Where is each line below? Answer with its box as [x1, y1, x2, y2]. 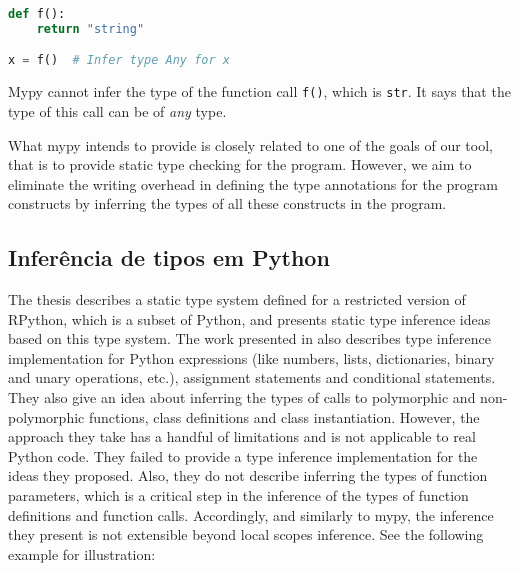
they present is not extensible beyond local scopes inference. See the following [8, 524, 484, 545]
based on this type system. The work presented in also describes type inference [8, 328, 491, 349]
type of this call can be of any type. [8, 100, 227, 121]
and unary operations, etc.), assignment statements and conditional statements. [8, 367, 496, 388]
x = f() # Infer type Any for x [8, 53, 230, 68]
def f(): [8, 7, 66, 21]
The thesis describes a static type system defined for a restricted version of [8, 289, 466, 310]
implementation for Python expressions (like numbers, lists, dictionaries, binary [8, 347, 495, 368]
